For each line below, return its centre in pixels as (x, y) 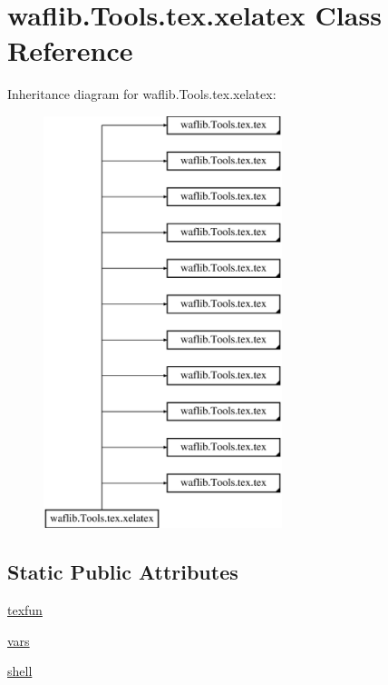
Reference (70, 50)
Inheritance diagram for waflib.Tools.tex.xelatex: (142, 94)
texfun (25, 610)
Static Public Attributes (123, 572)
